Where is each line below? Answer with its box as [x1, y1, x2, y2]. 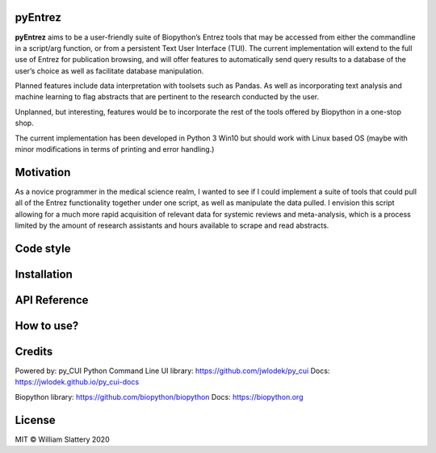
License [15, 413, 56, 427]
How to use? [15, 319, 79, 333]
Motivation [15, 166, 71, 179]
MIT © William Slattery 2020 [15, 434, 110, 444]
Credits [15, 344, 53, 359]
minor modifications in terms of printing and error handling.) [15, 145, 215, 154]
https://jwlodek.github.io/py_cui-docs [15, 377, 140, 387]
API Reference [15, 293, 89, 307]
